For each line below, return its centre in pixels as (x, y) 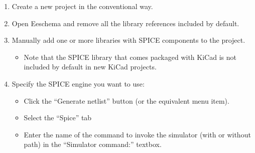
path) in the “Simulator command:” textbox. (93, 144)
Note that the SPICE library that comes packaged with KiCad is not (130, 57)
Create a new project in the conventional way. (82, 6)
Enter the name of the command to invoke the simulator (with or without (137, 134)
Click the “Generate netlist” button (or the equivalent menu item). (126, 100)
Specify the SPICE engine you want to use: (78, 83)
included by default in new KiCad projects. (90, 67)
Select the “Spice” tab (58, 118)
